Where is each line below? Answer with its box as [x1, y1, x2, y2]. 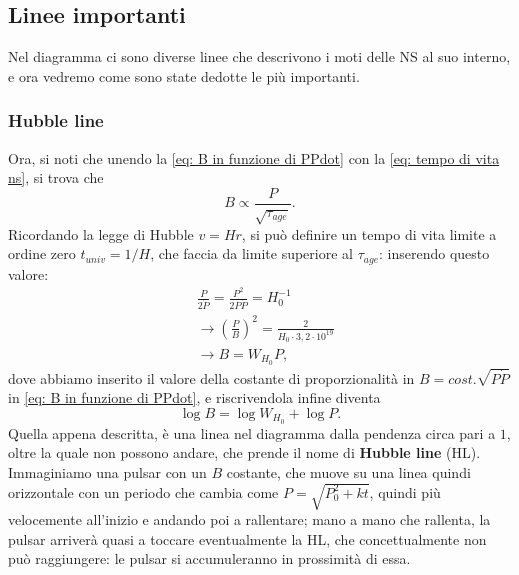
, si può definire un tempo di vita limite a [241, 223, 497, 244]
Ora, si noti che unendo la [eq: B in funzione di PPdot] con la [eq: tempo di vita [8, 147, 500, 168]
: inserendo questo [379, 243, 490, 264]
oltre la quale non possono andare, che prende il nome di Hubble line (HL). [8, 442, 481, 463]
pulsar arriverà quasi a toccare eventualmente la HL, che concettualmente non [8, 528, 487, 549]
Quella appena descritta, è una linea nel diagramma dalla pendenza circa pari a [8, 422, 496, 443]
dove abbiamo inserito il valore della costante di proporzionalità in [8, 367, 415, 388]
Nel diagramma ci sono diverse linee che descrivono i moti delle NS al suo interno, [8, 46, 511, 67]
